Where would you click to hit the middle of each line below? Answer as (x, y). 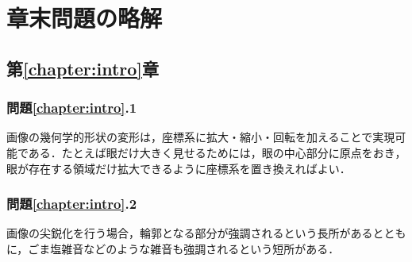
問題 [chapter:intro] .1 (72, 108)
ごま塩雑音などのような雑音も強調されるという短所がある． (184, 248)
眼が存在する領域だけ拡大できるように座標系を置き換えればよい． (179, 168)
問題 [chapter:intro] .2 (72, 204)
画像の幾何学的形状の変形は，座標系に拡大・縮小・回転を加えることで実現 (201, 137)
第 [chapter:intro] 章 (83, 68)
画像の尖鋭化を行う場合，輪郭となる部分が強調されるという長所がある (190, 233)
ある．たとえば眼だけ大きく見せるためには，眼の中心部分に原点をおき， (217, 152)
